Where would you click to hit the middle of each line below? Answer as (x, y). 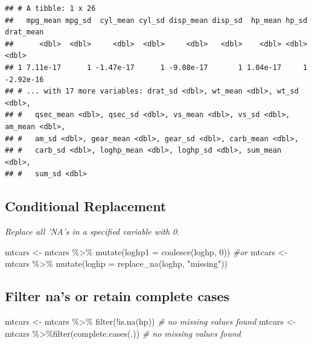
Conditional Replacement (86, 206)
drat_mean (24, 32)
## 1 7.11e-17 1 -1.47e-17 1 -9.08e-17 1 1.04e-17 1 (156, 67)
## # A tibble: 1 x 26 (50, 8)
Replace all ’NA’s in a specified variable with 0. (92, 231)
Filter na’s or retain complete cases (117, 296)
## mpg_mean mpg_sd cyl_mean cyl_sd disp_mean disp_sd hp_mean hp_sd (156, 20)
